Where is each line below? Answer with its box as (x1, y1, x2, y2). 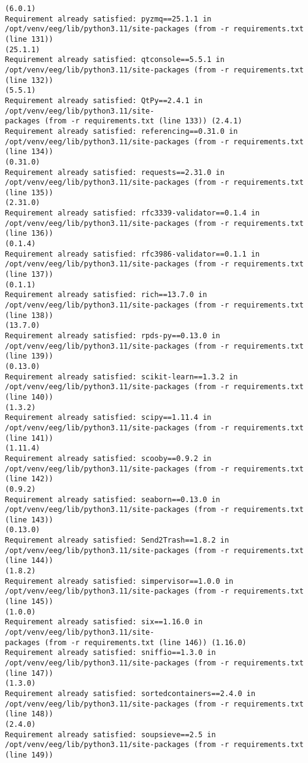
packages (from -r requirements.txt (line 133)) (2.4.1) (5, 117, 242, 126)
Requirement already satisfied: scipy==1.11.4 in (5, 413, 212, 422)
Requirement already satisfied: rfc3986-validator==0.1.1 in (5, 249, 260, 258)
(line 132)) (5, 76, 53, 85)
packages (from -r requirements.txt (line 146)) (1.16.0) (5, 638, 247, 647)
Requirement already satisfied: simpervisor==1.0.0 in (5, 576, 234, 586)
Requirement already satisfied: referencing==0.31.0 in (5, 126, 238, 136)
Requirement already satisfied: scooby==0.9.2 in (5, 454, 212, 463)
